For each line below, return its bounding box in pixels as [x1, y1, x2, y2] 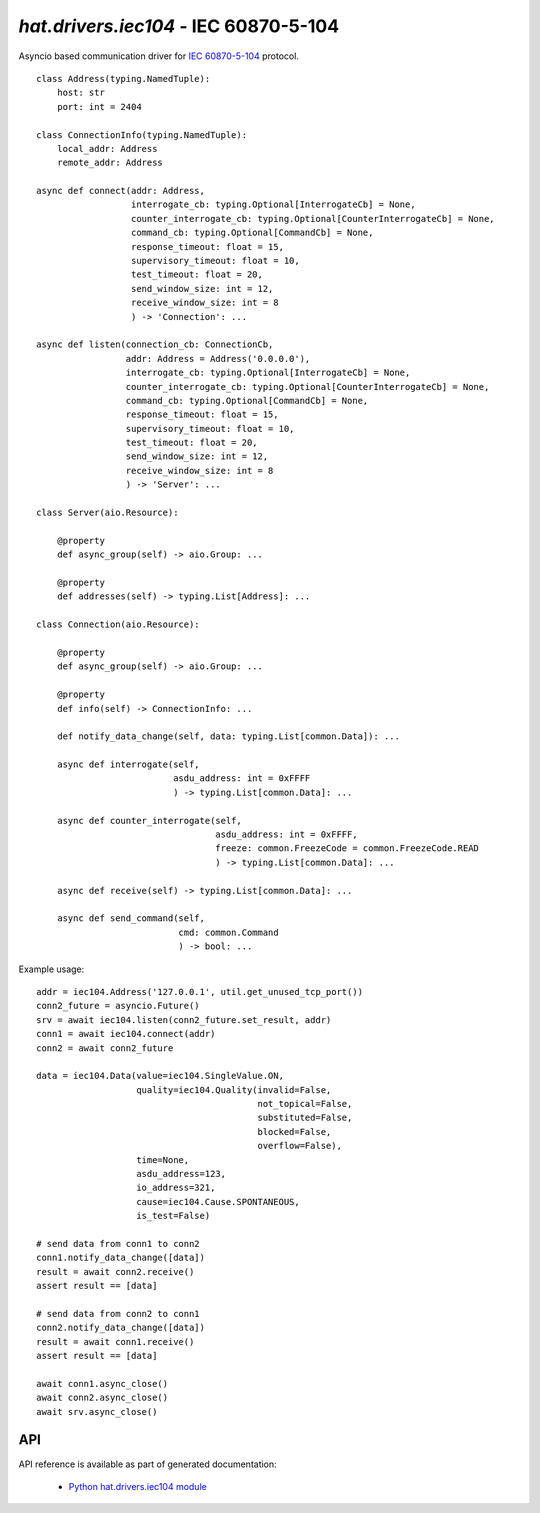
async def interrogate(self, [56, 759, 200, 770]
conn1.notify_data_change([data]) [36, 1252, 205, 1264]
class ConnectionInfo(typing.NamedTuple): [36, 129, 248, 140]
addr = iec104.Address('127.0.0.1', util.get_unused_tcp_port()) [36, 986, 364, 997]
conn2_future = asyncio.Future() [36, 1000, 200, 1012]
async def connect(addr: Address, [36, 185, 205, 197]
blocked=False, [257, 1126, 332, 1137]
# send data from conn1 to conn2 [36, 1238, 200, 1249]
